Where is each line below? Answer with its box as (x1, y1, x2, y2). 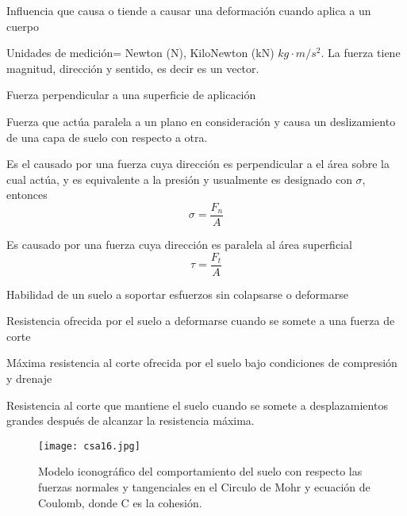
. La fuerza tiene (321, 44, 401, 61)
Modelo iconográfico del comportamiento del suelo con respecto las (38, 463, 363, 480)
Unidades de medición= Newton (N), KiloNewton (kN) (6, 44, 275, 61)
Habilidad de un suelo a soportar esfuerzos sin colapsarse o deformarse (6, 285, 348, 302)
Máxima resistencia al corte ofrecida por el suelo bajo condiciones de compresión (6, 354, 397, 371)
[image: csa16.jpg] (38, 440, 140, 452)
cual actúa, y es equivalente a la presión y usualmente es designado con (6, 170, 352, 187)
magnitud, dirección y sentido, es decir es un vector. (6, 59, 259, 76)
